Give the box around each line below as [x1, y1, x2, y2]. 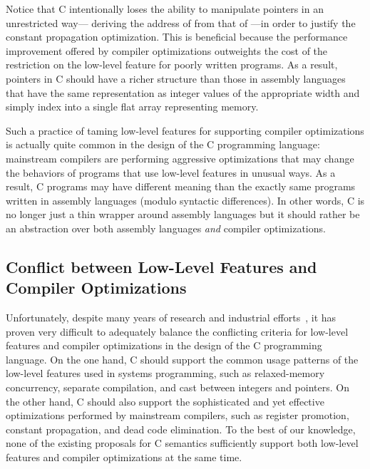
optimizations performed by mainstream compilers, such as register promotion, [6, 408, 349, 423]
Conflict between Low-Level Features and [6, 255, 317, 277]
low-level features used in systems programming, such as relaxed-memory [6, 366, 325, 381]
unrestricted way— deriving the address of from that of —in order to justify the [6, 15, 356, 30]
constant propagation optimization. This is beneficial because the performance [6, 29, 348, 44]
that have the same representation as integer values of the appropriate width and [6, 85, 360, 100]
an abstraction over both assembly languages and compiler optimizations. [6, 220, 326, 235]
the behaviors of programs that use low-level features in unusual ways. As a [6, 165, 336, 180]
